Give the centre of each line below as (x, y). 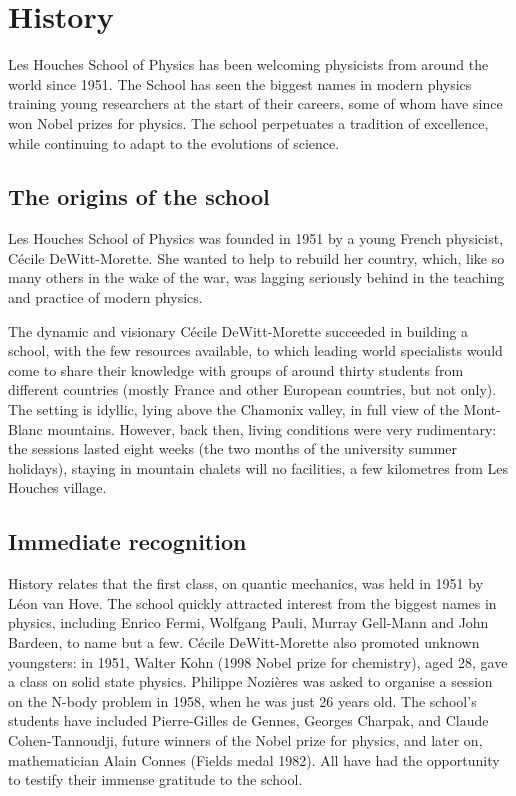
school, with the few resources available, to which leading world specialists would (255, 350)
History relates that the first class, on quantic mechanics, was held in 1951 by (246, 583)
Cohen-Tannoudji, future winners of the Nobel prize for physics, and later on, (245, 739)
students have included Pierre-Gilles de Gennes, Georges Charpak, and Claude (248, 720)
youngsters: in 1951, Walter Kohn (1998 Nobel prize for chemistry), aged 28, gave (258, 661)
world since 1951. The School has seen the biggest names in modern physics (240, 83)
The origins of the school (139, 196)
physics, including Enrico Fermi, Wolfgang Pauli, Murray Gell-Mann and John (248, 622)
